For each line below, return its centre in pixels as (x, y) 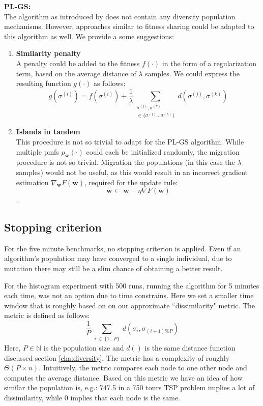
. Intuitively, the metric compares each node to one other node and (143, 368)
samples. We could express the (192, 73)
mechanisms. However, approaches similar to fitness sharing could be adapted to (129, 26)
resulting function (43, 83)
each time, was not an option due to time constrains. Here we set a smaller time (129, 295)
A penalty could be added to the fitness (78, 63)
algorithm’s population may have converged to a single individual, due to (118, 258)
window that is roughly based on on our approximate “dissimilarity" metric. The (130, 305)
